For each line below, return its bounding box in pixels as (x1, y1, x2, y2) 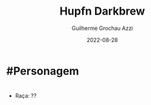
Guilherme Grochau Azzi (71, 24, 133, 32)
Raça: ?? (15, 92, 37, 100)
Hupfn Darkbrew (59, 4, 146, 18)
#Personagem (6, 64, 79, 78)
